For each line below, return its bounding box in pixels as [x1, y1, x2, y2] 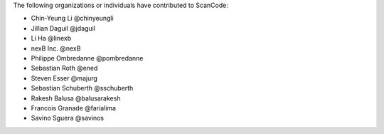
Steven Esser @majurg [31, 73, 97, 82]
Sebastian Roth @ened [31, 64, 98, 73]
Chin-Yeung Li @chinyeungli [31, 14, 114, 23]
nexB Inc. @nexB [31, 43, 81, 53]
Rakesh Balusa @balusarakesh [31, 93, 121, 103]
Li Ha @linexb [31, 34, 72, 43]
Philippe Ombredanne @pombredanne [31, 53, 144, 62]
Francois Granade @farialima [31, 103, 117, 112]
